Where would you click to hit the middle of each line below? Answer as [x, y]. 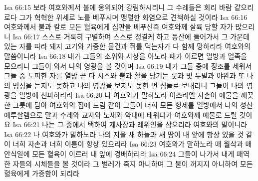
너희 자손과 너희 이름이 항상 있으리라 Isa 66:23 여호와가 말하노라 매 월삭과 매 [132, 144]
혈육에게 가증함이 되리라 [42, 173]
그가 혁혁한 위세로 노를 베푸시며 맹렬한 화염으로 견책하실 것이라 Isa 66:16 [133, 17]
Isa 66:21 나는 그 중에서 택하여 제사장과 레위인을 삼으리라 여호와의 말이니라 [130, 124]
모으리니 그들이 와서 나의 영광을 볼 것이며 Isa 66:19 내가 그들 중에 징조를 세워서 [128, 66]
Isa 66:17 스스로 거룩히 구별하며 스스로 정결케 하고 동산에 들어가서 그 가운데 [131, 36]
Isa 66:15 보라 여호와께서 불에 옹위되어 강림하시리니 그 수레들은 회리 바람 [118, 7]
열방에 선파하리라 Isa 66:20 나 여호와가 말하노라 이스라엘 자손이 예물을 [129, 95]
